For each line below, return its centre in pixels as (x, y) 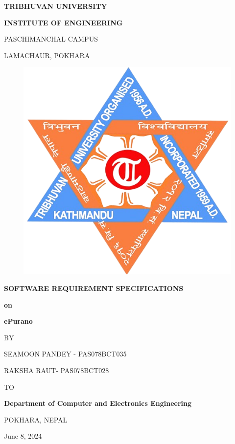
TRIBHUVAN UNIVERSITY (56, 6)
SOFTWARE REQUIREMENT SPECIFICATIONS (94, 288)
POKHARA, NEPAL (36, 419)
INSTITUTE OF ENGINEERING (63, 22)
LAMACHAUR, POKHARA (47, 55)
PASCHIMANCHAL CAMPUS (51, 39)
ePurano (18, 321)
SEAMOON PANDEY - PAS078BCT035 (65, 354)
